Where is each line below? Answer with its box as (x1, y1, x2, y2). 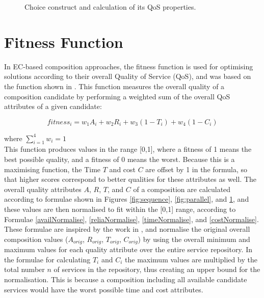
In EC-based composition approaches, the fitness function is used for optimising (4, 61, 253, 71)
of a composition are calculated (133, 183, 231, 194)
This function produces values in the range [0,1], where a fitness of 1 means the (4, 144, 252, 154)
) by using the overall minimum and (138, 233, 250, 244)
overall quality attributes (4, 183, 82, 194)
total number (4, 264, 45, 275)
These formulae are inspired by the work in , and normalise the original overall (4, 224, 250, 234)
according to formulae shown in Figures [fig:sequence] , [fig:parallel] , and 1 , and (4, 194, 249, 204)
